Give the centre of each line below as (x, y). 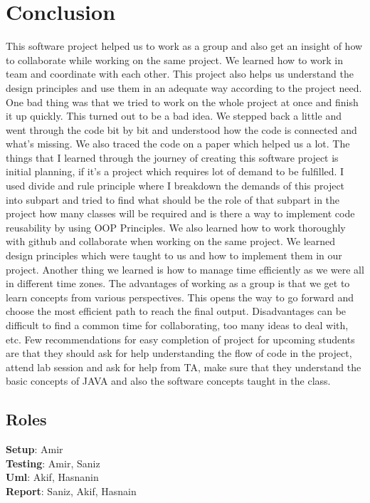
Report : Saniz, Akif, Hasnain (71, 491)
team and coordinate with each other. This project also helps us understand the (180, 74)
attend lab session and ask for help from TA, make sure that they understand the (184, 367)
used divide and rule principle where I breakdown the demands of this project (175, 186)
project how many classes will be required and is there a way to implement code (180, 213)
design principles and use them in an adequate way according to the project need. (184, 87)
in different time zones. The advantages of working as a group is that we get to (178, 283)
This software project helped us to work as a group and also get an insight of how (184, 46)
